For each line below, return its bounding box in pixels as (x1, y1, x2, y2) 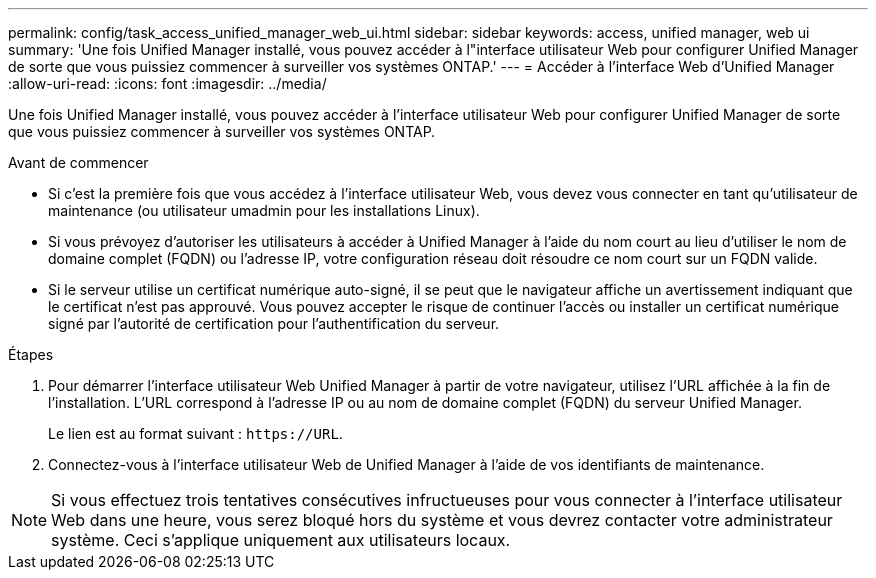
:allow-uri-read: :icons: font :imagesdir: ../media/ (8, 75, 327, 92)
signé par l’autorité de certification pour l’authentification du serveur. (48, 315, 500, 332)
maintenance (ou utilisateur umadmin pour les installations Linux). (48, 202, 480, 219)
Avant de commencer (8, 154, 149, 171)
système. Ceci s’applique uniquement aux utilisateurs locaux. (51, 530, 511, 550)
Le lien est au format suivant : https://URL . (48, 425, 343, 442)
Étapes (8, 346, 54, 363)
